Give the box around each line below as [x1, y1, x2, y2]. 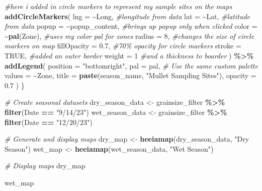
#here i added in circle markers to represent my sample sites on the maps [5, 1, 232, 11]
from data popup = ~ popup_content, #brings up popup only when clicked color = [5, 21, 257, 31]
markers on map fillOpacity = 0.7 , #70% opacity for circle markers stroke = [5, 40, 241, 51]
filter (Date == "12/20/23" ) [5, 116, 93, 127]
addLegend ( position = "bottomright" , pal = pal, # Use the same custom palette [5, 60, 258, 71]
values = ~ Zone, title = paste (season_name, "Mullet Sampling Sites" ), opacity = [5, 70, 256, 81]
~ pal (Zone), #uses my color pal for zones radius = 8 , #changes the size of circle [5, 30, 254, 41]
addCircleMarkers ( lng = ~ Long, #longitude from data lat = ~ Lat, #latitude [5, 11, 250, 21]
